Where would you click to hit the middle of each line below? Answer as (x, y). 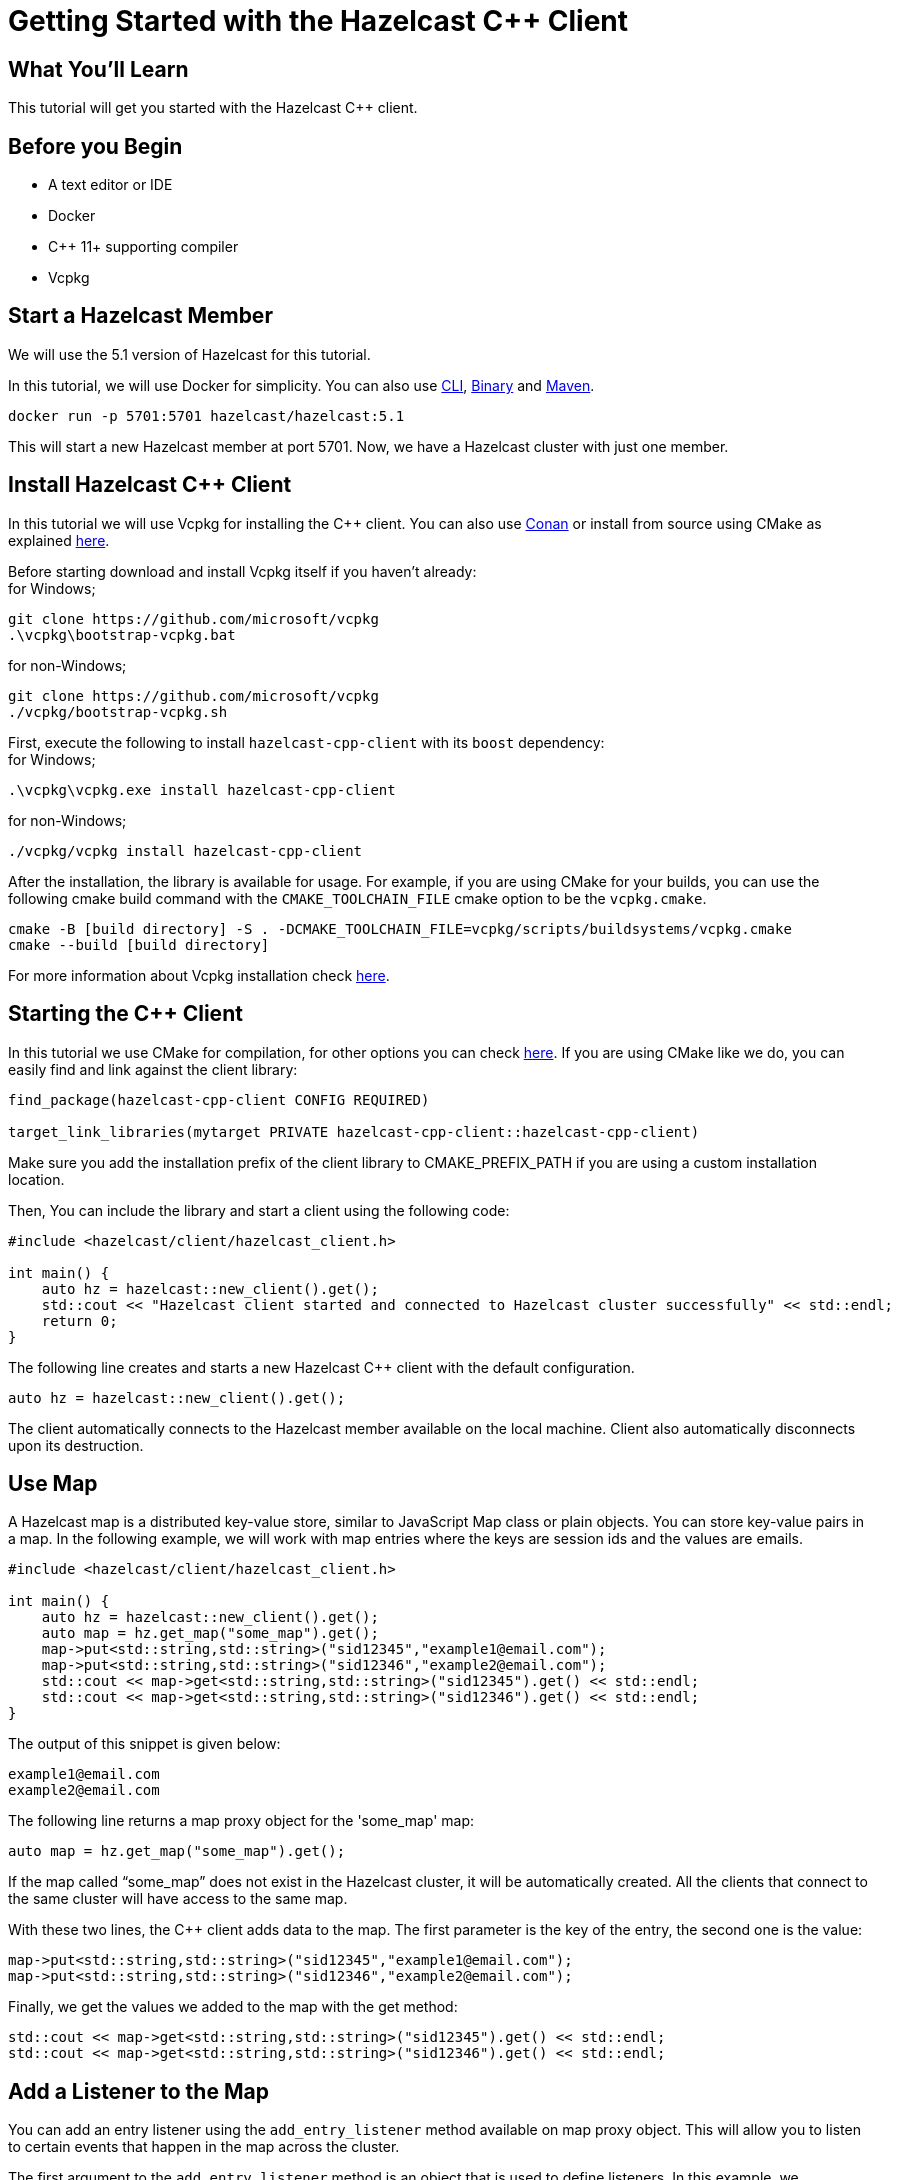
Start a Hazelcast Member (140, 316)
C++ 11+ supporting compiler (143, 247)
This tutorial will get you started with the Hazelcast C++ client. (213, 108)
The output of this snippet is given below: (144, 1744)
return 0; (79, 1320)
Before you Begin (95, 146)
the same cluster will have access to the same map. (178, 1899)
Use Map (53, 1483)
